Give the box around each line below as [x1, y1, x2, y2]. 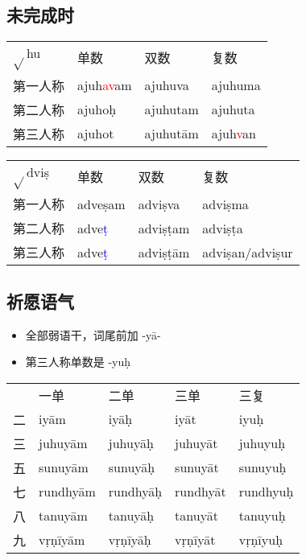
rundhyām [39, 482, 96, 501]
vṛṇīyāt [175, 530, 216, 550]
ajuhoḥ [77, 100, 117, 119]
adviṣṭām [138, 242, 190, 261]
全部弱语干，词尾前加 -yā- [25, 326, 161, 343]
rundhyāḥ [108, 482, 163, 501]
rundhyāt [175, 482, 226, 501]
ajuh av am [77, 76, 132, 95]
